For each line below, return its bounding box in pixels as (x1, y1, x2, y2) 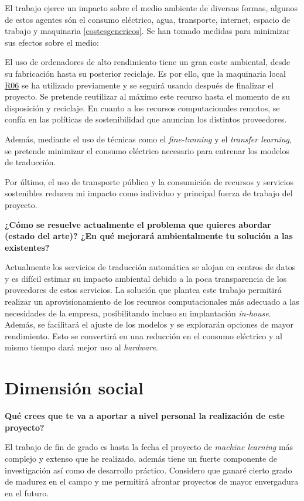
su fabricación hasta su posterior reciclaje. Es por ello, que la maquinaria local (5, 67, 286, 79)
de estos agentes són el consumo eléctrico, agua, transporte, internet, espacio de (5, 13, 291, 25)
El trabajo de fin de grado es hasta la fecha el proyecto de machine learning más (5, 441, 293, 453)
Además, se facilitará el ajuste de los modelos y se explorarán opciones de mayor (5, 318, 293, 330)
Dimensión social (5, 376, 144, 400)
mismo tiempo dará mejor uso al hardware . (5, 341, 158, 353)
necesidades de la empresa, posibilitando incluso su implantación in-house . (5, 306, 271, 319)
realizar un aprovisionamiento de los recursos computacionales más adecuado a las (5, 295, 299, 308)
